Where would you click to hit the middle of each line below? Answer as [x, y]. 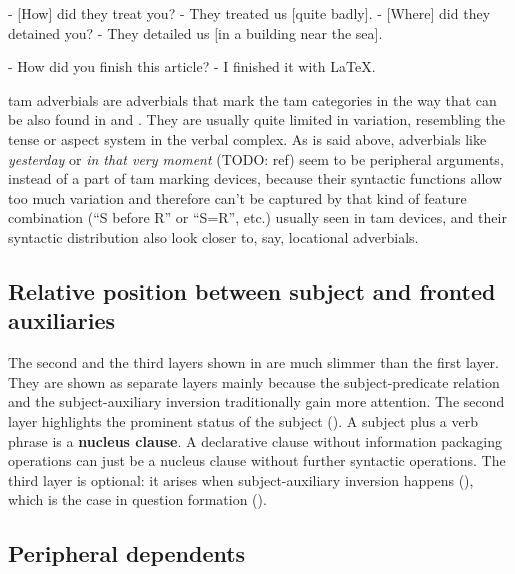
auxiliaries [61, 320]
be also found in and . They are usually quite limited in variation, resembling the [256, 119]
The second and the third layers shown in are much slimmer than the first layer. [253, 362]
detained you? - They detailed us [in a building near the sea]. [195, 32]
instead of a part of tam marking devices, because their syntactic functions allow [255, 178]
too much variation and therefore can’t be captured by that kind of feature [237, 197]
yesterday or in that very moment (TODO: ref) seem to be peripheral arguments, [256, 158]
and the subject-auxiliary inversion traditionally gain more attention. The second [256, 401]
